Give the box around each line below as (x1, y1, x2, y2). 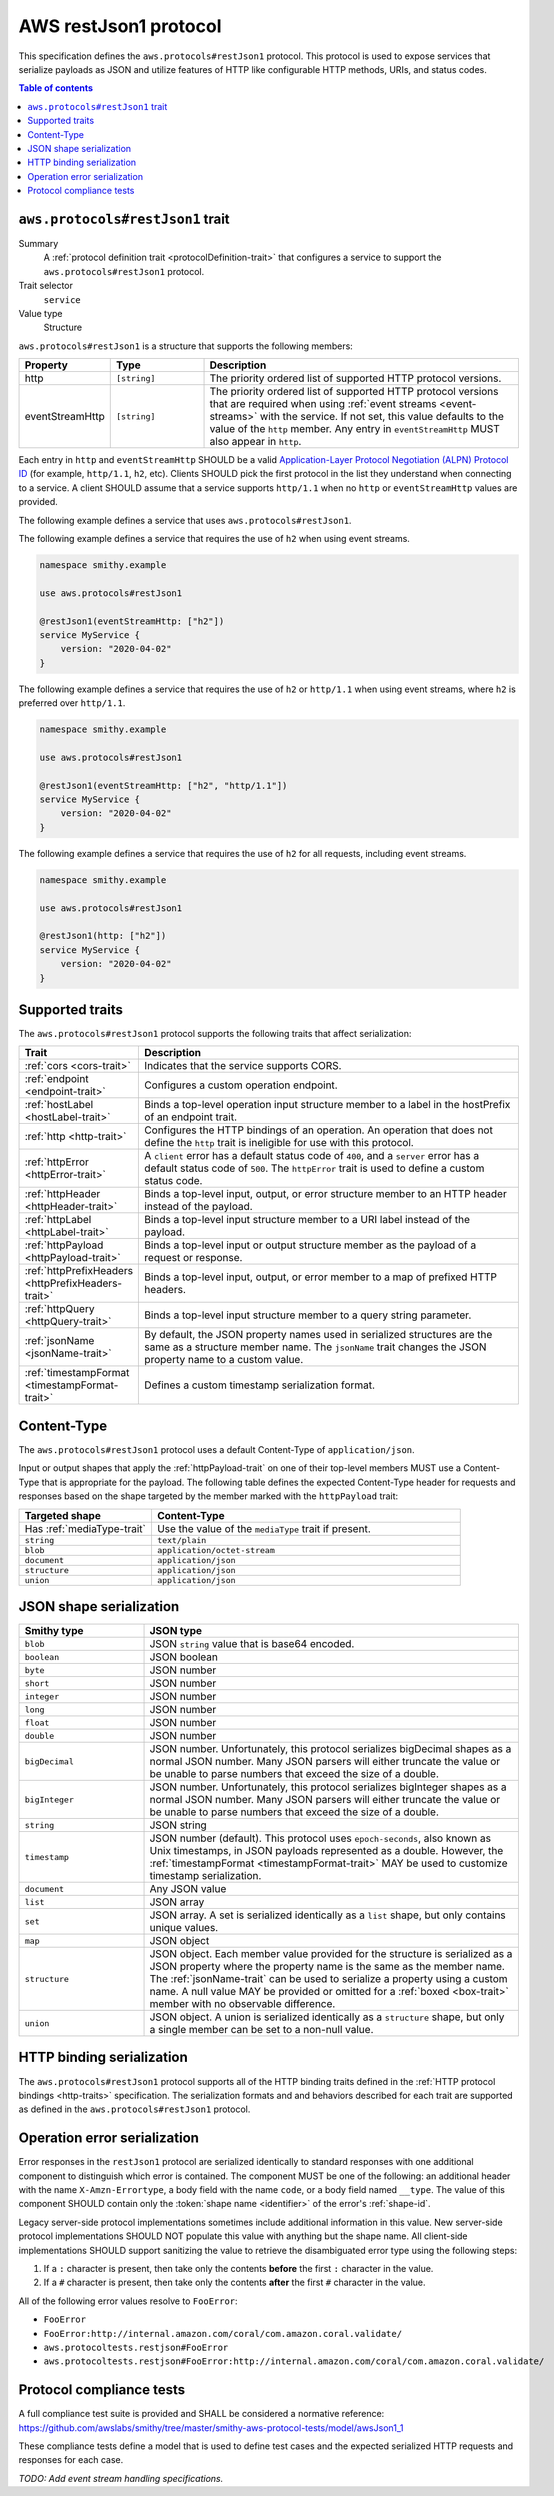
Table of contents (18, 82, 94, 94)
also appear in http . (209, 435, 302, 449)
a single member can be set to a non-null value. (149, 2023, 374, 2037)
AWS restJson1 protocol (18, 15, 222, 37)
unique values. (149, 1921, 219, 1935)
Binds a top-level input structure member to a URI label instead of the (144, 1213, 470, 1227)
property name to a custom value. (144, 1353, 304, 1367)
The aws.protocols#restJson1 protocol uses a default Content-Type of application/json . (18, 1443, 415, 1455)
